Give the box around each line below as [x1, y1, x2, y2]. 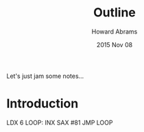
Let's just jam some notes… [6, 72, 84, 80]
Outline [93, 5, 136, 21]
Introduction [6, 96, 79, 111]
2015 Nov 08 [96, 40, 133, 49]
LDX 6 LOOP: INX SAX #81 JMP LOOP [6, 118, 113, 127]
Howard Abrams [91, 27, 138, 36]
